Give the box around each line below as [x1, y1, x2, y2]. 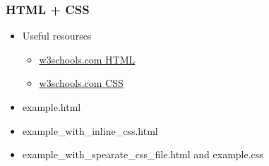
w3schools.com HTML [39, 52, 136, 66]
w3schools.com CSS [39, 76, 124, 90]
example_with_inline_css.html [22, 123, 158, 138]
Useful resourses [22, 28, 92, 43]
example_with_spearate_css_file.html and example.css [22, 147, 263, 162]
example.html [22, 100, 81, 114]
